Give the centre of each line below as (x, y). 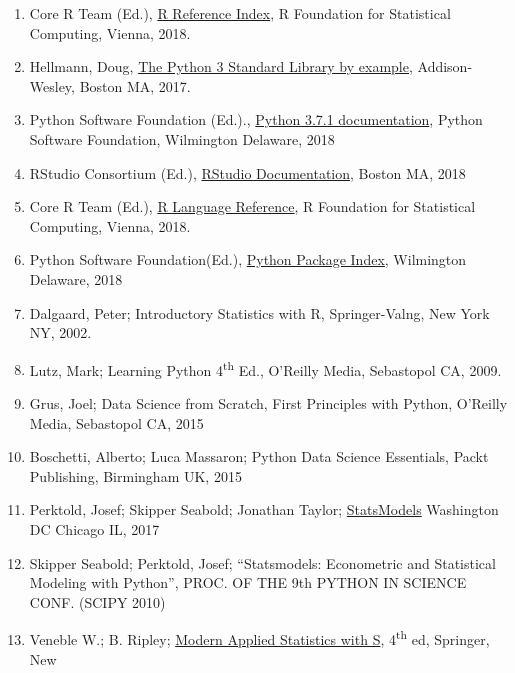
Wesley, (52, 85)
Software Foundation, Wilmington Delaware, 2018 (182, 138)
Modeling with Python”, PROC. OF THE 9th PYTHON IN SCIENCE (248, 582)
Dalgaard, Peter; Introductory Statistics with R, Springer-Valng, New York (259, 312)
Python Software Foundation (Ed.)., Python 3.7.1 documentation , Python (256, 119)
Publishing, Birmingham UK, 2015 (135, 475)
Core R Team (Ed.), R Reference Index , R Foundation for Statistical (240, 13)
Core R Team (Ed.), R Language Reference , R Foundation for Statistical (252, 206)
